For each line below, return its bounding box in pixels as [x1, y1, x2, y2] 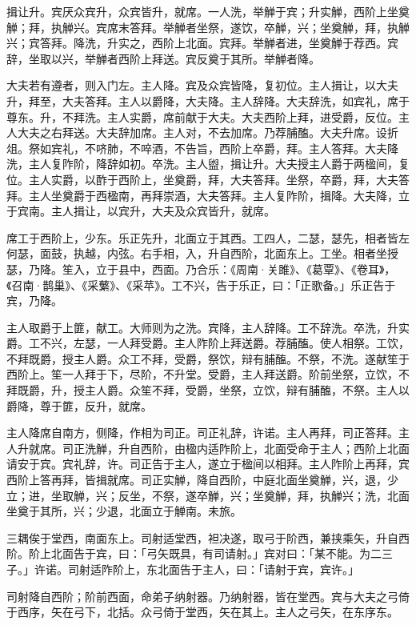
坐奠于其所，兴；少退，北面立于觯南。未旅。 [6, 503, 242, 519]
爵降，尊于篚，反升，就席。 [6, 397, 152, 414]
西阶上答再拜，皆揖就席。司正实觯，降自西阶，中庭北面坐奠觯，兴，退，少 [6, 471, 398, 488]
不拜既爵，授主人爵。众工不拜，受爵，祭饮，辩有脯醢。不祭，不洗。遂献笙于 [6, 350, 410, 367]
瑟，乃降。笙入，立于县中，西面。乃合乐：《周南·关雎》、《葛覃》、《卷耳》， [6, 260, 396, 277]
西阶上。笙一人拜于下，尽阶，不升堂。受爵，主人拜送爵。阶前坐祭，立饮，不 [6, 366, 410, 383]
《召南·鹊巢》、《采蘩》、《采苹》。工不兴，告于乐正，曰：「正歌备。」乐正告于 [6, 276, 396, 293]
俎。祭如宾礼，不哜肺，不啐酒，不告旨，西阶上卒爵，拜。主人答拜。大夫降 [6, 139, 398, 156]
